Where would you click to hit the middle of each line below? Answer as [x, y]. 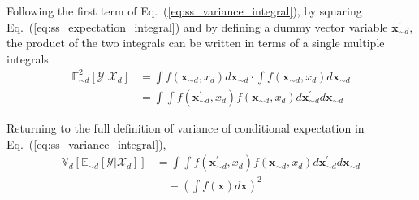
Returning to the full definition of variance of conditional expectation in [186, 127]
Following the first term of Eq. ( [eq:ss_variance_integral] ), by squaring [184, 11]
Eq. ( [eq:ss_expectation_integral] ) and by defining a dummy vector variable [197, 26]
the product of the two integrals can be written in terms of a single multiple [196, 43]
